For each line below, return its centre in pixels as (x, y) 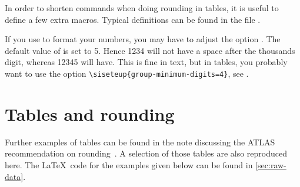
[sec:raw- (271, 164)
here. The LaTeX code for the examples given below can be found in (129, 164)
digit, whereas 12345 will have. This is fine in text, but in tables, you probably (146, 62)
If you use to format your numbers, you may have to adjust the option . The (143, 39)
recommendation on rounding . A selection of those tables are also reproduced (146, 153)
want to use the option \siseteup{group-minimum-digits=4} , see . (127, 73)
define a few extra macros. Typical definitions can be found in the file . (133, 19)
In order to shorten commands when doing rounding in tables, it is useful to (142, 8)
